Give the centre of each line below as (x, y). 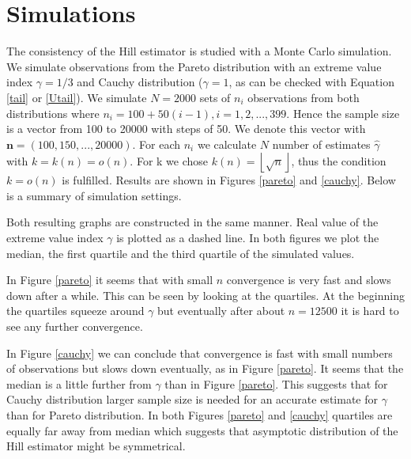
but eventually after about (221, 311)
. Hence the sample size (343, 113)
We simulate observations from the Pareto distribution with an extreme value (194, 66)
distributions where (53, 113)
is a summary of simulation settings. (94, 195)
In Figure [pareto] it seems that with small (110, 280)
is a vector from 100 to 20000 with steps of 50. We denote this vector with (186, 129)
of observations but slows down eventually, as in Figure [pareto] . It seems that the (205, 368)
